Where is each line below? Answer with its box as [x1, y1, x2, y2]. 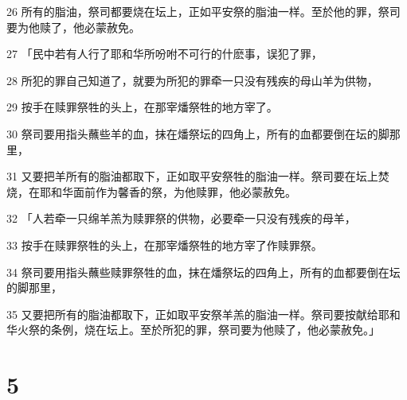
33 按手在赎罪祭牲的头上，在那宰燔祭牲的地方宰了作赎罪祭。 [6, 236, 323, 253]
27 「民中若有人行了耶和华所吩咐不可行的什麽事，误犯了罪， [6, 45, 323, 62]
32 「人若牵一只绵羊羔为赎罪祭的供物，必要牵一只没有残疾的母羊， [6, 210, 356, 227]
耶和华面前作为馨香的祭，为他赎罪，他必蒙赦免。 [39, 183, 296, 200]
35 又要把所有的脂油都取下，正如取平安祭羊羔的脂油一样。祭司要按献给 [6, 305, 378, 322]
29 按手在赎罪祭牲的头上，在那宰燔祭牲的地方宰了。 [6, 99, 278, 115]
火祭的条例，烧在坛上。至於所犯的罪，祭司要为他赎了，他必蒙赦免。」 [17, 321, 380, 338]
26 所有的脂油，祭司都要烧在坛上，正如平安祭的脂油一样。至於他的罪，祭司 [6, 3, 401, 19]
